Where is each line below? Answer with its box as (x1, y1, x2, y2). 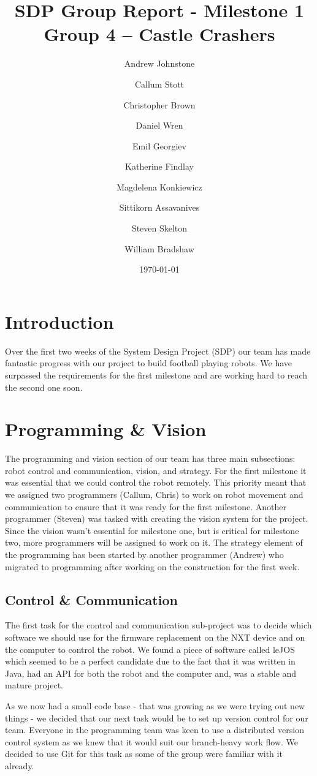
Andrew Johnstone (124, 57, 195, 70)
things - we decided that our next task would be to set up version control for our (5, 711, 308, 724)
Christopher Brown (123, 98, 196, 111)
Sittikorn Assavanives (119, 201, 200, 214)
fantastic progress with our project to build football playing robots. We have (5, 356, 292, 369)
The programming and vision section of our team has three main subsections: (5, 452, 296, 465)
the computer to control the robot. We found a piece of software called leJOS (5, 642, 295, 655)
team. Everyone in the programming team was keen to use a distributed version (5, 723, 304, 736)
